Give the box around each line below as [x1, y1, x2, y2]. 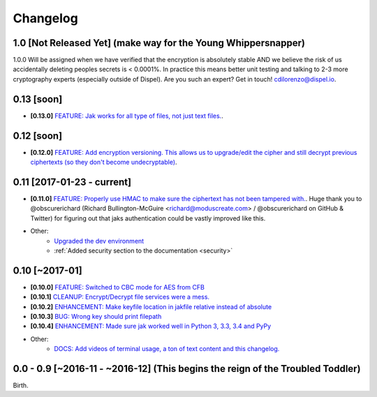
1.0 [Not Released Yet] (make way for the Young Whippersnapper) [13, 37, 305, 49]
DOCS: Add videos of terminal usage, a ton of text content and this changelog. [54, 345, 280, 353]
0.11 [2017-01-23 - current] [13, 176, 132, 188]
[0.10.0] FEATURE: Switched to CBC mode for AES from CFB [30, 283, 205, 291]
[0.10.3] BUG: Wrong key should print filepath [30, 312, 162, 320]
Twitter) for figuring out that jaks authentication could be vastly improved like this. [30, 214, 266, 223]
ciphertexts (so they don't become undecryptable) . [30, 158, 177, 167]
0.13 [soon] [13, 93, 63, 105]
